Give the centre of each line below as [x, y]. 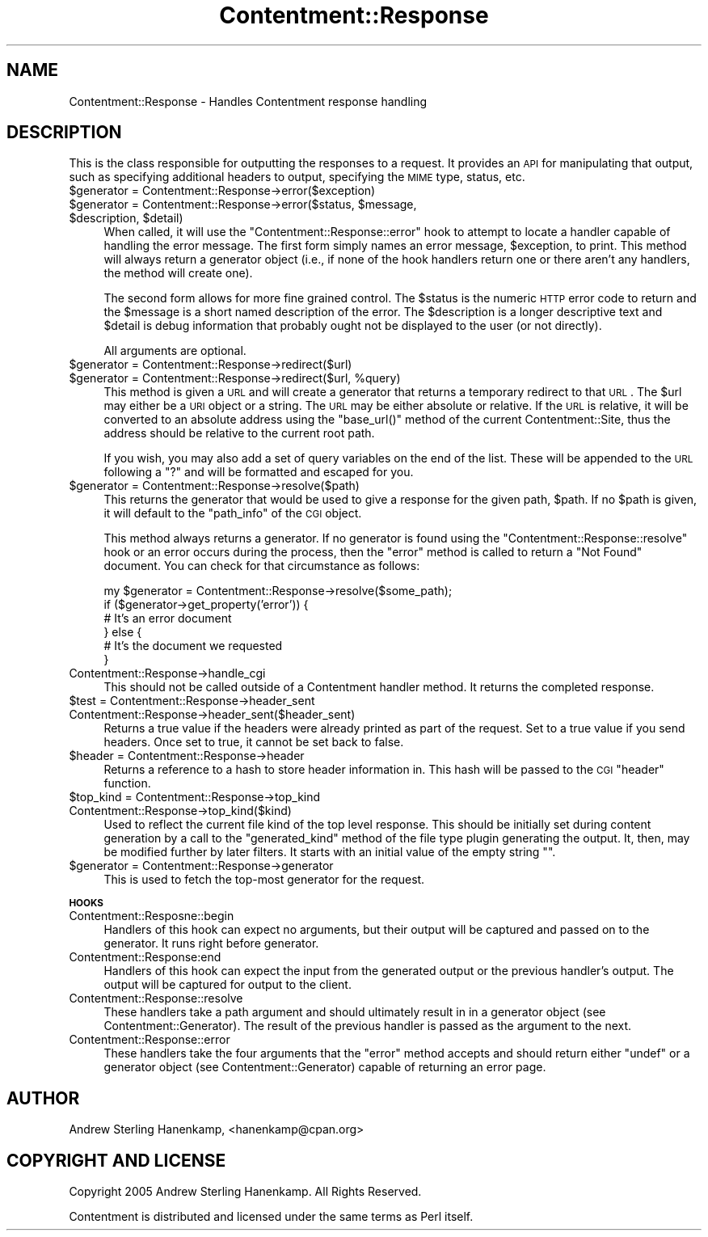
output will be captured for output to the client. [228, 985]
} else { [123, 632]
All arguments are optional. [175, 351]
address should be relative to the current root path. [239, 433]
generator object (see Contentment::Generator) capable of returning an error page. [325, 1067]
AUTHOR [43, 1098]
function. [127, 783]
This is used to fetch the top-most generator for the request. [264, 880]
